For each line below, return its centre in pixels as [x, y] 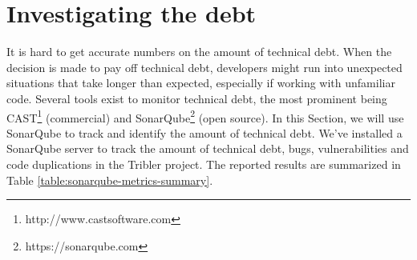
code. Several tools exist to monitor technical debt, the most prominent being [197, 98]
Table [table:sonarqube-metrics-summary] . [110, 180]
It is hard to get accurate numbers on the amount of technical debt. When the [199, 52]
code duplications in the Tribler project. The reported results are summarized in [204, 164]
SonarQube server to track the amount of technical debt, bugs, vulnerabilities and [208, 148]
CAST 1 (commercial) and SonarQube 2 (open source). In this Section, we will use [205, 116]
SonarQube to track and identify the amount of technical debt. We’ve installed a [204, 132]
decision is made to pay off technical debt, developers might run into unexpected [204, 67]
